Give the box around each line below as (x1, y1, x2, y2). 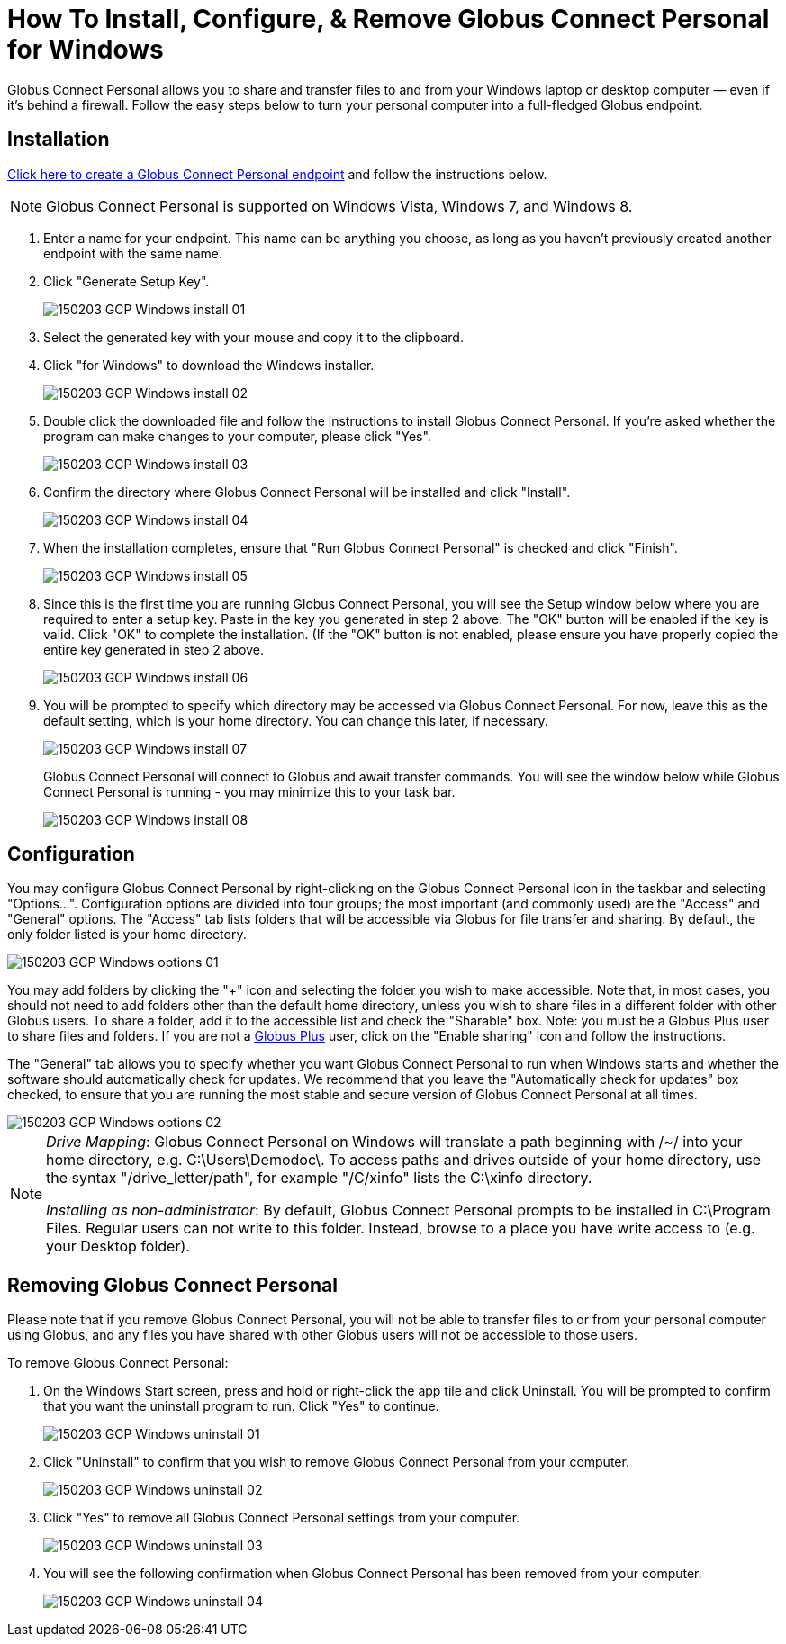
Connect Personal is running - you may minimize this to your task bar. (43, 783, 456, 799)
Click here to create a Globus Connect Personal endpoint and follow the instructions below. (7, 166, 547, 182)
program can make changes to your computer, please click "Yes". (43, 428, 431, 444)
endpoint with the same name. (43, 245, 222, 261)
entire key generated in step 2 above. (43, 641, 264, 657)
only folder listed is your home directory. (7, 926, 247, 943)
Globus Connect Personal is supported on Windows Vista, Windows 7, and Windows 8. (46, 196, 633, 215)
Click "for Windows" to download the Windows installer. (43, 357, 375, 373)
